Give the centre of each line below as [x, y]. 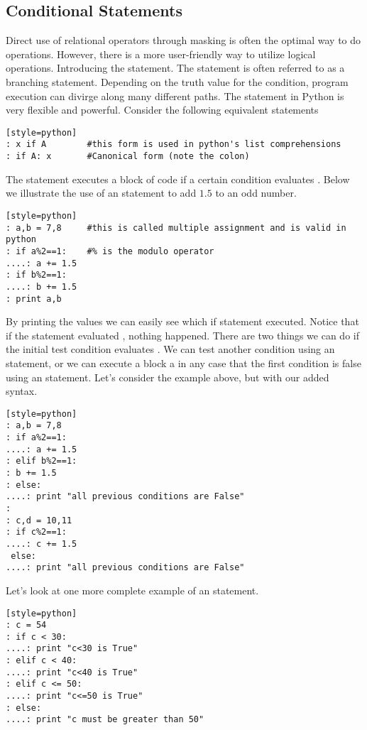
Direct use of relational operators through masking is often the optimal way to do [183, 40]
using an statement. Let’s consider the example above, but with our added [168, 377]
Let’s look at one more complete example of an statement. [132, 590]
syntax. [22, 391]
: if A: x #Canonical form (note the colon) [128, 157]
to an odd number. [256, 193]
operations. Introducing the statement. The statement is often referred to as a [175, 68]
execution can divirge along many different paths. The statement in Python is [175, 96]
